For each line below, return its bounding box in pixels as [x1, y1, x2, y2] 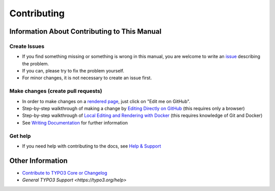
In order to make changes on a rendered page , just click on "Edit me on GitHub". [22, 98, 190, 104]
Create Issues [9, 42, 45, 50]
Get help [9, 132, 31, 139]
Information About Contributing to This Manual [9, 27, 161, 36]
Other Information [9, 156, 68, 165]
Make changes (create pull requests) [9, 87, 102, 94]
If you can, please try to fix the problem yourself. [22, 68, 124, 74]
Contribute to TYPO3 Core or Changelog [22, 170, 107, 176]
